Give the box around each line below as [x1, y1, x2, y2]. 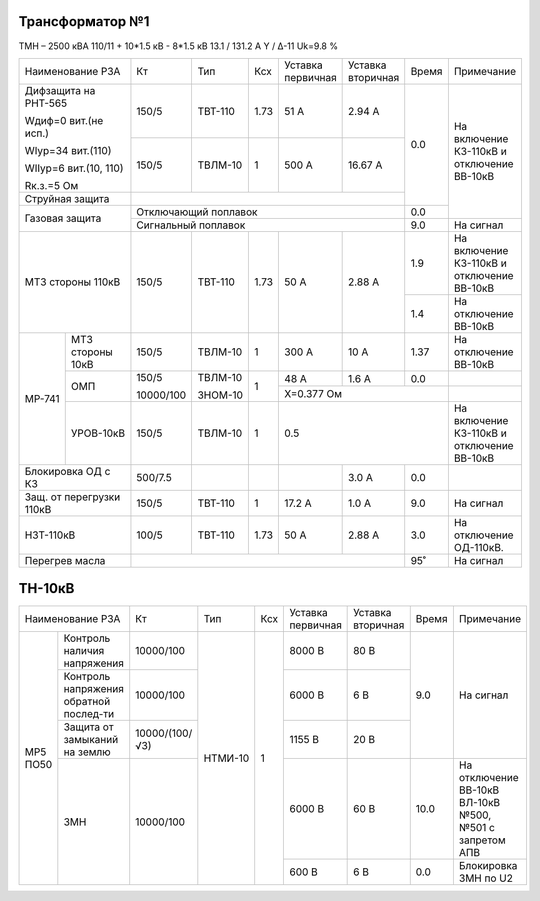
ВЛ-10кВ [458, 796, 501, 810]
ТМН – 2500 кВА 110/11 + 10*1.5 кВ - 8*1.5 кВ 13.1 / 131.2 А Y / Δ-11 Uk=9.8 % [18, 40, 339, 52]
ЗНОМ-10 [197, 388, 244, 402]
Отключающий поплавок [136, 205, 258, 219]
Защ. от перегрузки [24, 490, 121, 504]
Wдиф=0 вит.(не [24, 113, 104, 127]
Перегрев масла [24, 553, 106, 567]
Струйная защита [24, 191, 110, 205]
